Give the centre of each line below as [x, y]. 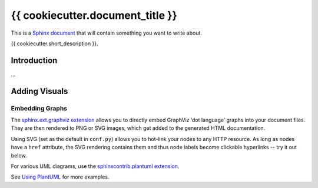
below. [19, 155]
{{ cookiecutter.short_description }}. [54, 43]
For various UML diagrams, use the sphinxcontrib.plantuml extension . [95, 166]
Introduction [34, 60]
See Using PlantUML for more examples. [60, 177]
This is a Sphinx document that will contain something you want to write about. [107, 33]
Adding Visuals [39, 91]
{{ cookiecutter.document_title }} [94, 15]
